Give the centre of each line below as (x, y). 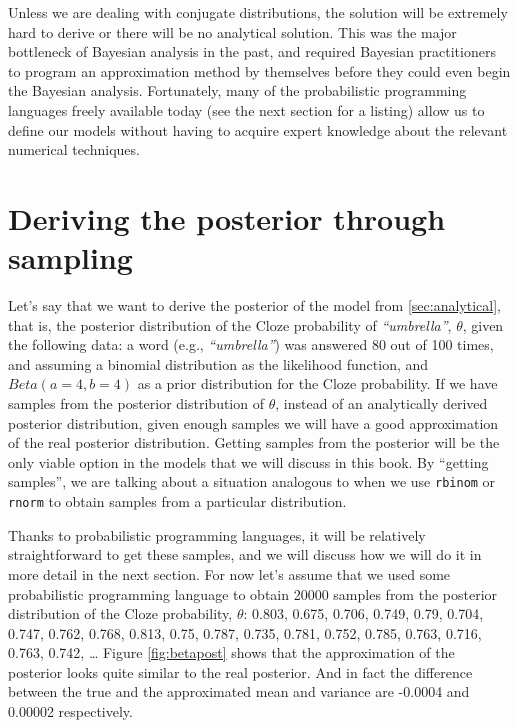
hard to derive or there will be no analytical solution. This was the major (232, 31)
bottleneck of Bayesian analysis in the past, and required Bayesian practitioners (252, 51)
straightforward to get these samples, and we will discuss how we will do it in (245, 554)
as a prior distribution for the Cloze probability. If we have (317, 383)
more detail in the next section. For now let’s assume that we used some (229, 573)
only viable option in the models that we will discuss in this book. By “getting (248, 461)
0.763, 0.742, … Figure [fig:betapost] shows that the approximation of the (231, 652)
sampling (70, 257)
